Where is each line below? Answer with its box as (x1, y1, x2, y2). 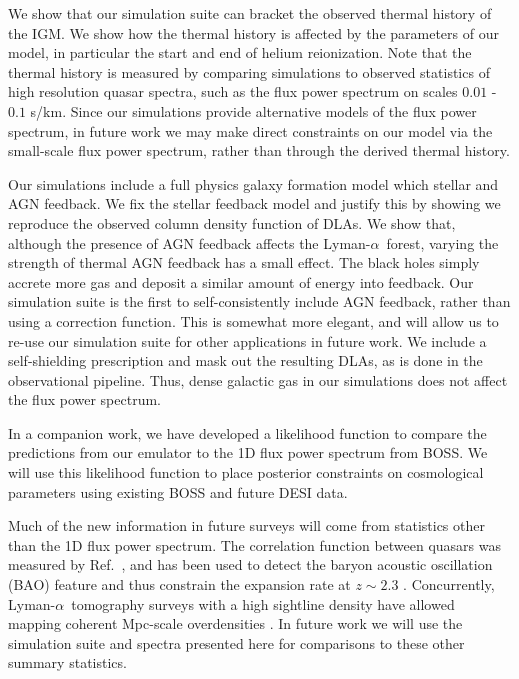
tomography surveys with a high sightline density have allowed (71, 593, 455, 614)
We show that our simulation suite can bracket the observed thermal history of (8, 3, 492, 23)
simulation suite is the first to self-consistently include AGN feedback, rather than (8, 291, 511, 312)
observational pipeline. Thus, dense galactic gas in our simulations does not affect (8, 369, 508, 390)
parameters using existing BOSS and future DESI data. (8, 481, 348, 502)
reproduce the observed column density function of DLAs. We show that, (8, 212, 456, 233)
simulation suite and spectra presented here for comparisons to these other (8, 632, 465, 653)
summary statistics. (8, 652, 127, 673)
